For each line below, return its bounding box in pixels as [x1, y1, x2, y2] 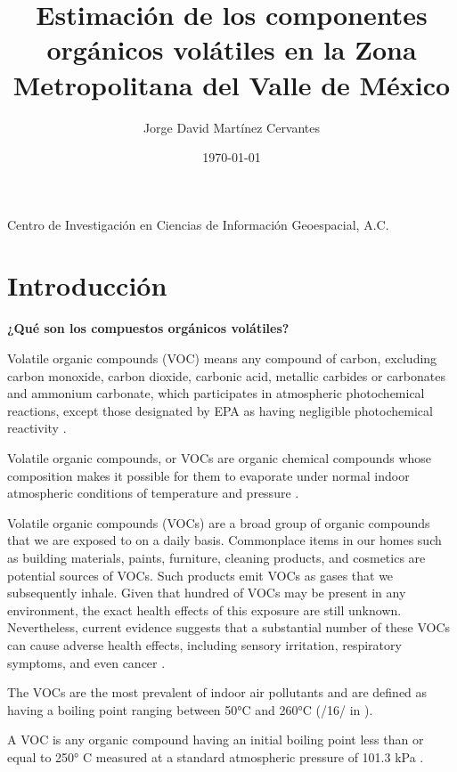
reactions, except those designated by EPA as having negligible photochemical [7, 401, 433, 419]
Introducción [7, 267, 167, 304]
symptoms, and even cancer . [7, 653, 166, 671]
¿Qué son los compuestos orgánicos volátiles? [7, 319, 290, 337]
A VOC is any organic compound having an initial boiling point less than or [7, 730, 424, 749]
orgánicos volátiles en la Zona [46, 31, 417, 68]
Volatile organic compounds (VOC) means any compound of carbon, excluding [7, 349, 437, 367]
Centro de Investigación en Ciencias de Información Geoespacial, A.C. [7, 215, 389, 233]
